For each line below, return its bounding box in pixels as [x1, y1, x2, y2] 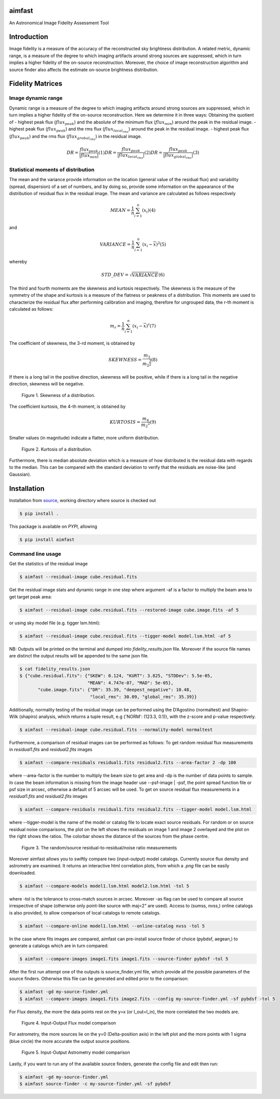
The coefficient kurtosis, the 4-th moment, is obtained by [9, 403, 126, 409]
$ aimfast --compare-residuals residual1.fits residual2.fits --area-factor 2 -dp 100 [19, 760, 236, 766]
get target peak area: [9, 593, 52, 600]
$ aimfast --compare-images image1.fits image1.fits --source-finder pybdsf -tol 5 [19, 956, 229, 962]
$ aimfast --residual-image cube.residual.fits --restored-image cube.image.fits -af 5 [19, 607, 239, 613]
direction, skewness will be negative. [9, 381, 84, 387]
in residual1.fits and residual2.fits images [9, 747, 93, 753]
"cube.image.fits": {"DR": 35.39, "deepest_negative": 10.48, [38, 687, 192, 693]
